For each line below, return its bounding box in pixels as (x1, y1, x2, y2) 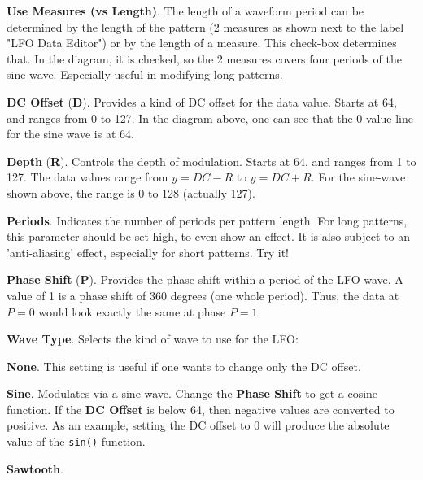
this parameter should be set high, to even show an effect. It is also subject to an (7, 228, 411, 245)
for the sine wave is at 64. (7, 125, 134, 142)
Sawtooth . (7, 460, 63, 477)
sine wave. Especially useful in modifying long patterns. (7, 66, 283, 83)
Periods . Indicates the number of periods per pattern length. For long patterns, (7, 212, 408, 229)
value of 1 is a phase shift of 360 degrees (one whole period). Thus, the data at (7, 286, 399, 303)
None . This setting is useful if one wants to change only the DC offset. (7, 357, 361, 374)
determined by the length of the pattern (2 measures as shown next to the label (7, 18, 404, 35)
